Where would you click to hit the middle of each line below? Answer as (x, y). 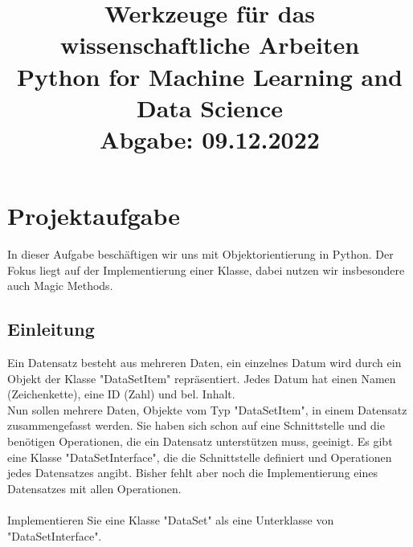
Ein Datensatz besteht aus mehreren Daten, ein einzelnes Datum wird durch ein (204, 363)
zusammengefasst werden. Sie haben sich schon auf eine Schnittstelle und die (196, 425)
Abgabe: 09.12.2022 (210, 139)
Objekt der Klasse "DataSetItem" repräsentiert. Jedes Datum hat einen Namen (202, 378)
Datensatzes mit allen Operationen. (94, 488)
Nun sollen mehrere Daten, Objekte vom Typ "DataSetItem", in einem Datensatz (207, 409)
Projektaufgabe (94, 216)
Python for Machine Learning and (210, 76)
